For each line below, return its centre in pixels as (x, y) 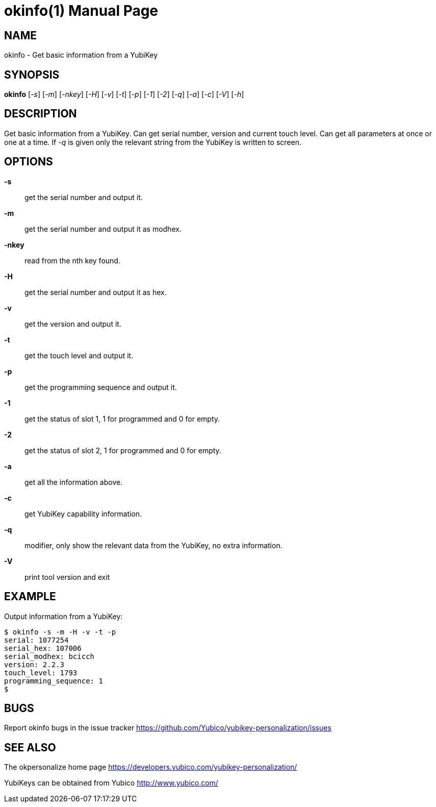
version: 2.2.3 (34, 664)
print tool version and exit (67, 577)
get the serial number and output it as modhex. (103, 229)
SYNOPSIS (32, 75)
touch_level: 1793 (41, 672)
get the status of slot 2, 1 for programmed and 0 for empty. (123, 450)
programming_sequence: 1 (54, 681)
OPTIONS (29, 162)
